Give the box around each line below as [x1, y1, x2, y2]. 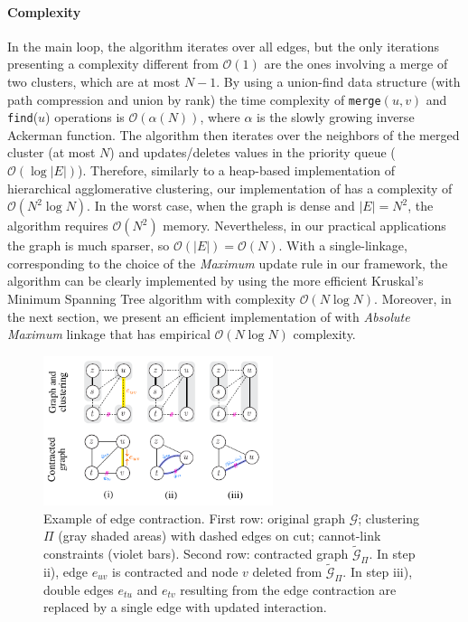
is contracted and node [112, 561, 239, 580]
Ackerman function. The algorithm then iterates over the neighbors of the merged [7, 125, 460, 144]
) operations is [45, 108, 125, 127]
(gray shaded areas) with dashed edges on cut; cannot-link [58, 526, 381, 545]
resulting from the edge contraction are [180, 580, 397, 598]
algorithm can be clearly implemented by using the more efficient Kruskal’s [7, 271, 424, 290]
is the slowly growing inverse [257, 108, 415, 127]
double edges [43, 580, 114, 598]
